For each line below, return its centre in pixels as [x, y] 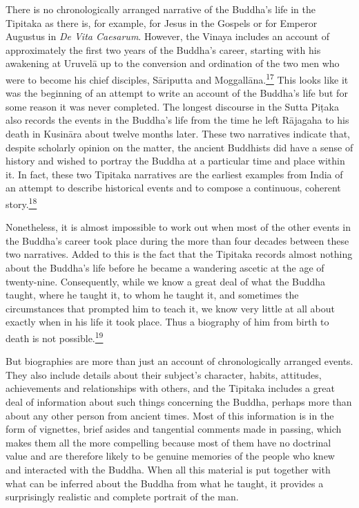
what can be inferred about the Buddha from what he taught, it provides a [165, 483]
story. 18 [21, 203]
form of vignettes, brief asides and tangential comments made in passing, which [174, 429]
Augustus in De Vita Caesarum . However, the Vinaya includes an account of [167, 36]
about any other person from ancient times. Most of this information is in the [170, 415]
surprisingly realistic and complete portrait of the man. [122, 497]
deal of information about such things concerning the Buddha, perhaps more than [179, 402]
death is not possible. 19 [55, 337]
